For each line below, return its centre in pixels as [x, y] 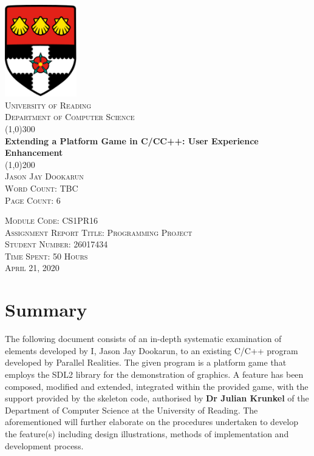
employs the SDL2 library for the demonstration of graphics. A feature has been [154, 374]
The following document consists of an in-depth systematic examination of [143, 339]
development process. [44, 445]
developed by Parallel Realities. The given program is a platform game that [146, 362]
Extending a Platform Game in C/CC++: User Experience [132, 140]
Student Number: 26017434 [56, 244]
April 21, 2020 [32, 268]
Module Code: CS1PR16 [52, 220]
